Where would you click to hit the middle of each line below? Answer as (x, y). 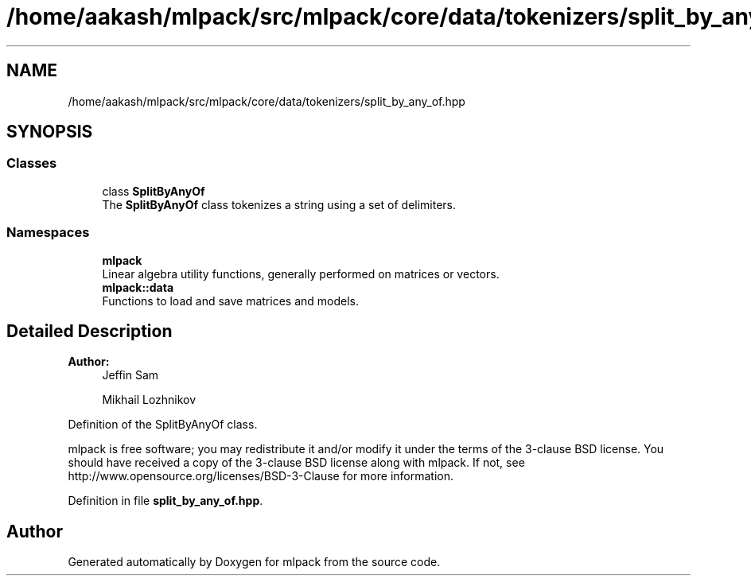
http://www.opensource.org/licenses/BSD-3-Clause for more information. (261, 476)
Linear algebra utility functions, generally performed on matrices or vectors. (301, 274)
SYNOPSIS (50, 132)
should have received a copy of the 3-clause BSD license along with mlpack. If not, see (296, 463)
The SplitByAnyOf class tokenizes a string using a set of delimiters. (279, 204)
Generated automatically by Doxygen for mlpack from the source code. (254, 562)
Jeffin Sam (130, 375)
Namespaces (48, 233)
